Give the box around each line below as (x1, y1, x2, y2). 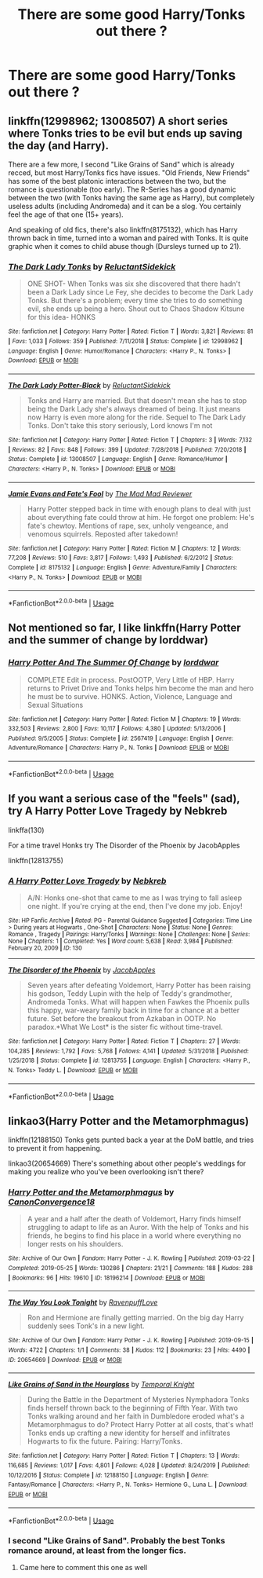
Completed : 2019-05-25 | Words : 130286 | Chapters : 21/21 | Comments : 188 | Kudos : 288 (8, 1264, 253, 1272)
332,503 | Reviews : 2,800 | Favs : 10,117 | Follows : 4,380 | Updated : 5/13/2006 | (8, 725, 225, 733)
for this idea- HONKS (27, 313, 96, 322)
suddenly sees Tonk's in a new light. (27, 1321, 145, 1331)
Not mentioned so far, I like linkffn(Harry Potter (8, 621, 241, 635)
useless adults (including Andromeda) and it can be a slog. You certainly (8, 202, 242, 211)
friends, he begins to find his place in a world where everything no (27, 1231, 242, 1240)
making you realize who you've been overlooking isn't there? (8, 1167, 204, 1176)
